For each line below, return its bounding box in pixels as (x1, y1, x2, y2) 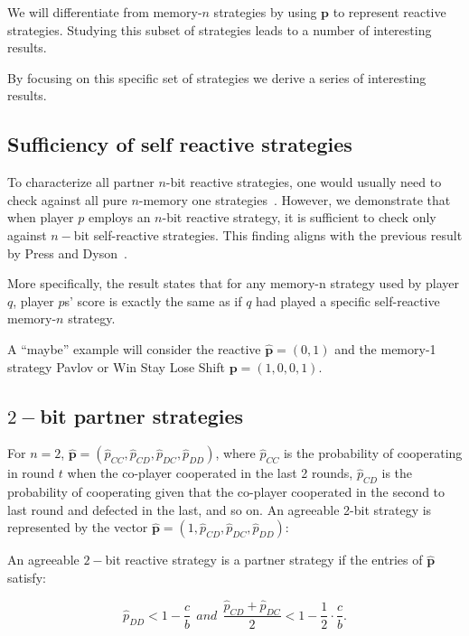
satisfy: (7, 567, 46, 586)
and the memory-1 (334, 339, 436, 358)
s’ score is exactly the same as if (64, 291, 242, 310)
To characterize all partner (7, 173, 155, 192)
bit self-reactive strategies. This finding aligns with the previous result (73, 225, 463, 244)
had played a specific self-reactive (256, 291, 440, 310)
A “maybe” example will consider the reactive (7, 339, 261, 358)
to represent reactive (333, 3, 446, 21)
